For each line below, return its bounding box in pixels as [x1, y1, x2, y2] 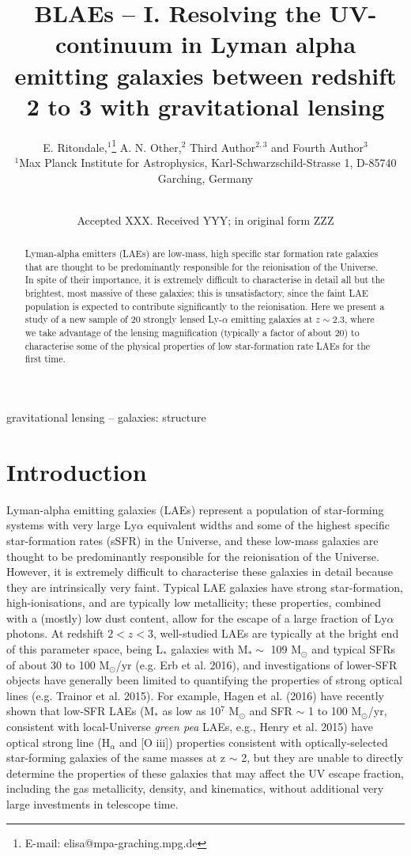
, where [344, 312, 375, 326]
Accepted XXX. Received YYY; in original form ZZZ [77, 211, 334, 228]
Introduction [6, 455, 147, 487]
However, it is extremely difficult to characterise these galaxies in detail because [6, 563, 393, 580]
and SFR [249, 703, 292, 719]
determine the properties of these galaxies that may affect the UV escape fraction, [6, 764, 404, 781]
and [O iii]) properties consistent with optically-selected [119, 733, 388, 750]
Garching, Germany [157, 169, 254, 186]
